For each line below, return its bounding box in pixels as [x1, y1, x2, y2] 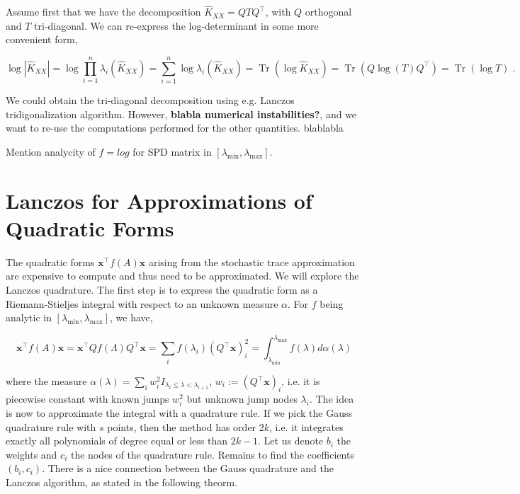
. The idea [309, 391, 354, 406]
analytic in [6, 310, 52, 325]
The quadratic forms [6, 254, 95, 269]
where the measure [6, 374, 87, 389]
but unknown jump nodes [186, 391, 298, 406]
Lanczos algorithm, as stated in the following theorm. [6, 474, 238, 489]
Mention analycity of [6, 144, 96, 159]
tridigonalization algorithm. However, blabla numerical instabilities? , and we [6, 106, 357, 121]
